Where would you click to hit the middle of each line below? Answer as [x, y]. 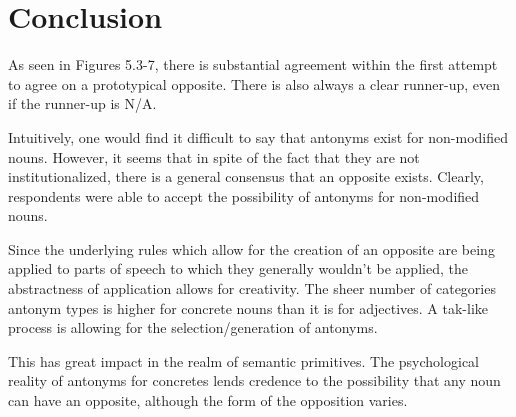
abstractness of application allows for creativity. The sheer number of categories [252, 288]
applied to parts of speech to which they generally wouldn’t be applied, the [238, 268]
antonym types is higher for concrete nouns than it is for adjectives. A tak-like [248, 307]
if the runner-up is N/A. [82, 103]
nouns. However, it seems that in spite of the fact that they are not [214, 156]
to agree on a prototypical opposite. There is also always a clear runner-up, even [254, 83]
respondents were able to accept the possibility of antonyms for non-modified [244, 195]
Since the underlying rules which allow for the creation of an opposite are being [251, 248]
